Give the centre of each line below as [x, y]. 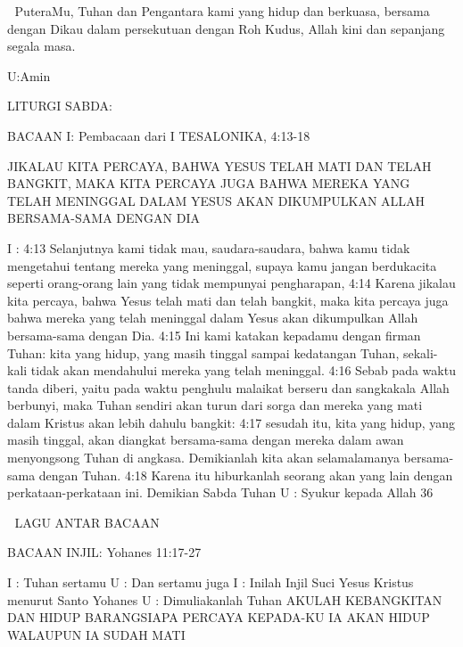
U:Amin [29, 75]
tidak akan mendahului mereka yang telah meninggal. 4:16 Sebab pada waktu [243, 370]
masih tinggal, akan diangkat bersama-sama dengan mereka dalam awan [206, 440]
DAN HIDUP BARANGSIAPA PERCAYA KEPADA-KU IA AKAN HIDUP [219, 617]
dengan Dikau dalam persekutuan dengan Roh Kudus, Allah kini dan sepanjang [226, 28]
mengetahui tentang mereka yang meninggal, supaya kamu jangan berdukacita [222, 265]
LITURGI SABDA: [60, 106]
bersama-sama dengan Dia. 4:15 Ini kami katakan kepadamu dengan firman [214, 335]
